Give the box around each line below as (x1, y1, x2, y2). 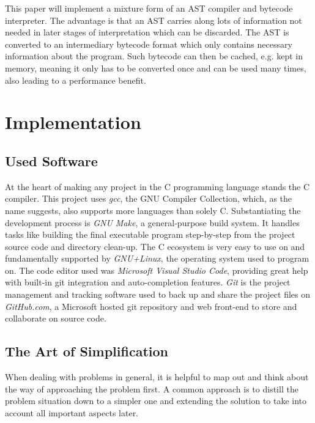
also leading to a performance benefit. (5, 73, 146, 86)
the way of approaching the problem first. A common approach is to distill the (5, 382, 298, 395)
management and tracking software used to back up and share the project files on (5, 288, 310, 301)
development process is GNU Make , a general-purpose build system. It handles (5, 216, 300, 229)
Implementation (5, 109, 141, 134)
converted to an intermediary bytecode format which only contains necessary (5, 37, 292, 50)
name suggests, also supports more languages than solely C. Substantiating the (5, 204, 301, 216)
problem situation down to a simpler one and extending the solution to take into (5, 394, 307, 407)
